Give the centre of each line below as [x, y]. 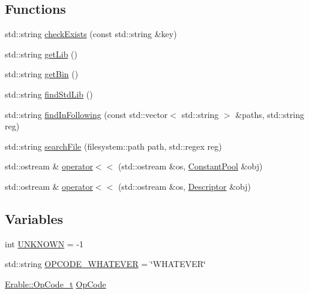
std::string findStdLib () [49, 94]
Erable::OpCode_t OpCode [55, 284]
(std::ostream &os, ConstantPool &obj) [190, 166]
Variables [34, 218]
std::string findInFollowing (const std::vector [86, 114]
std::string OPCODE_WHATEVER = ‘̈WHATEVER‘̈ [105, 264]
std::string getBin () [42, 74]
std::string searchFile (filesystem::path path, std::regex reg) [113, 146]
